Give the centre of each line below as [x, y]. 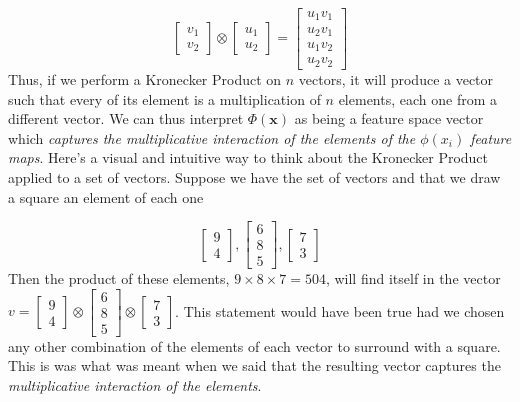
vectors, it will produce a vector [396, 78]
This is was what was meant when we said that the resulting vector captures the [254, 365]
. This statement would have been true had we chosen [340, 310]
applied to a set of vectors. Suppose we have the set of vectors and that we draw [254, 176]
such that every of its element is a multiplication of [164, 98]
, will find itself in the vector [413, 278]
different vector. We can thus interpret [126, 118]
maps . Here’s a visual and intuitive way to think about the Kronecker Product [248, 157]
